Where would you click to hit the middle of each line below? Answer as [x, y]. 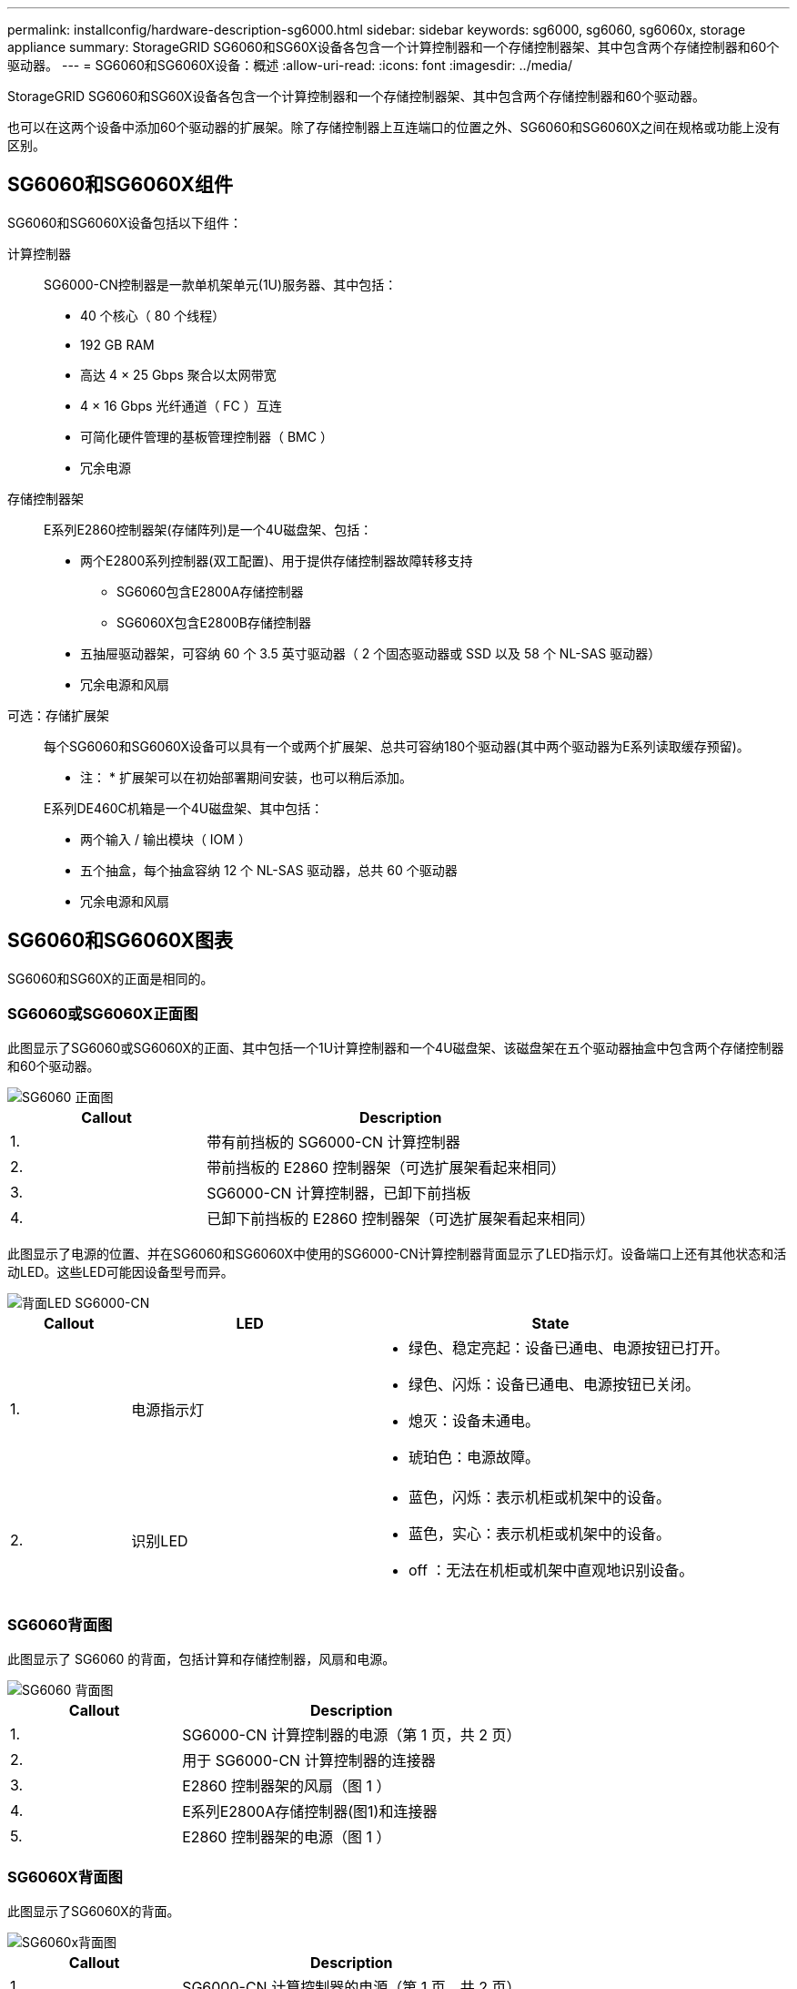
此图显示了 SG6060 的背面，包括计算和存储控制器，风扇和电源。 [202, 1659]
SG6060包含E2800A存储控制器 [210, 591]
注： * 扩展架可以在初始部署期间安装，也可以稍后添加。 [246, 777]
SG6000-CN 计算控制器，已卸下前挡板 [339, 1193]
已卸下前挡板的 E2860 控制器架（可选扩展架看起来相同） [401, 1219]
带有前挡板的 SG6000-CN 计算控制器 [333, 1142]
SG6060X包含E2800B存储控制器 [214, 622]
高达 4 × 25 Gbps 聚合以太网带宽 [178, 374]
